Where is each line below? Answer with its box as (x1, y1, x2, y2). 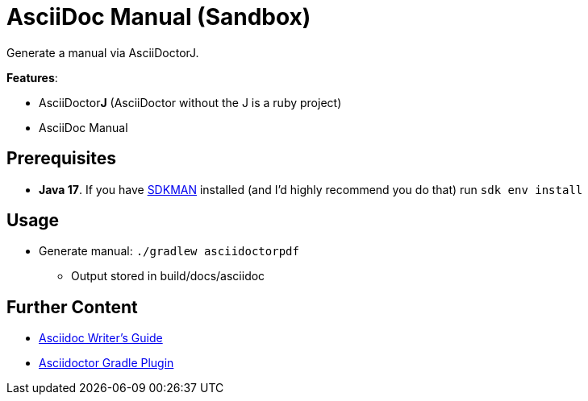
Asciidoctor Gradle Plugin (39, 356, 174, 370)
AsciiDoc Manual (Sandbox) (6, 3, 311, 31)
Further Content (6, 296, 138, 317)
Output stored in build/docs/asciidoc (71, 269, 265, 283)
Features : (6, 70, 58, 85)
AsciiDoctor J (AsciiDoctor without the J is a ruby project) (39, 95, 342, 110)
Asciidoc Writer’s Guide (39, 331, 163, 345)
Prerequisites (6, 148, 116, 169)
